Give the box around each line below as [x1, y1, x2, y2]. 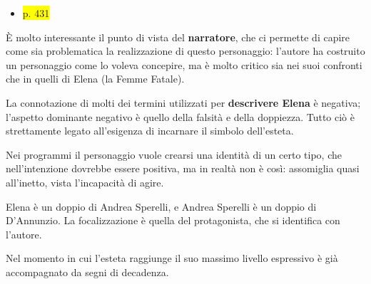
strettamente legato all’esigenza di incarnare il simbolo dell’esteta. [6, 123, 294, 138]
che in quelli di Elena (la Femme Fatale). [6, 71, 185, 86]
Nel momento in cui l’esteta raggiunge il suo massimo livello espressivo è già [6, 251, 338, 265]
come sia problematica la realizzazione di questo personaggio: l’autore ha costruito [6, 43, 365, 58]
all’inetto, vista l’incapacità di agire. [6, 174, 164, 189]
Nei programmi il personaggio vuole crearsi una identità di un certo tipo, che [6, 147, 342, 162]
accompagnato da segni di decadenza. [6, 264, 169, 279]
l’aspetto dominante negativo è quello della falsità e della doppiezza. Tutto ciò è [6, 109, 355, 124]
